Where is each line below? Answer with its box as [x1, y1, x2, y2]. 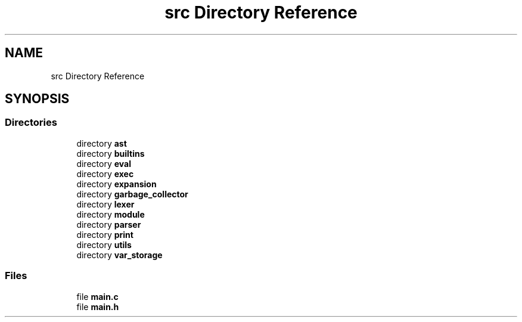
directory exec [76, 168, 134, 179]
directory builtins [76, 148, 145, 159]
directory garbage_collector [76, 188, 188, 199]
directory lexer [76, 199, 135, 209]
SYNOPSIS [5, 91, 70, 107]
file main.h [76, 301, 119, 312]
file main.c [76, 291, 119, 302]
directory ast [76, 138, 127, 148]
